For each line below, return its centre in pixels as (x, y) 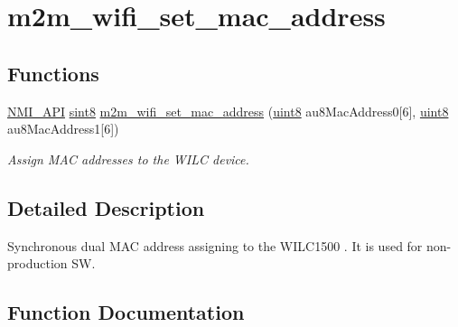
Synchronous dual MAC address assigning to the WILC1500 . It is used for (215, 245)
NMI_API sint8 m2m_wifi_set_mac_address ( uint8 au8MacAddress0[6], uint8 (228, 111)
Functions (53, 73)
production (37, 263)
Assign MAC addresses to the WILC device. (128, 159)
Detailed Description (106, 207)
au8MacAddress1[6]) (63, 129)
